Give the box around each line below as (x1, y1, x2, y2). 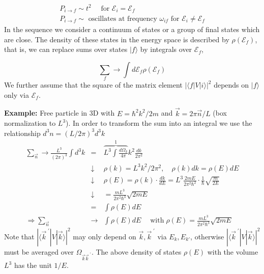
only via (4, 89, 30, 100)
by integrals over (140, 44, 192, 54)
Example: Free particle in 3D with (4, 107, 115, 118)
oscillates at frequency (88, 15, 157, 22)
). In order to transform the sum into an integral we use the (66, 118, 252, 128)
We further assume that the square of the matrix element (4, 79, 183, 90)
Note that (4, 231, 35, 241)
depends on (214, 79, 249, 90)
